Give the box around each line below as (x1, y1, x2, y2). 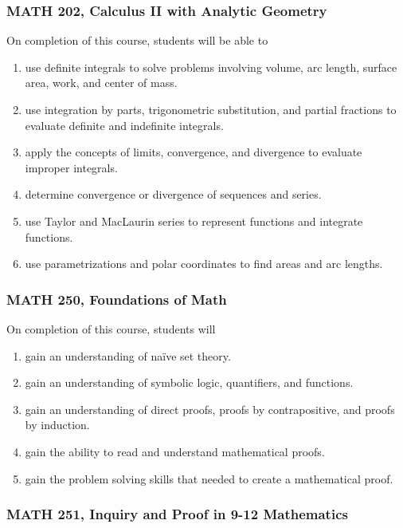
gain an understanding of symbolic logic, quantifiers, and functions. (25, 374, 354, 391)
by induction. (25, 416, 90, 433)
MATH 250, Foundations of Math (6, 289, 227, 309)
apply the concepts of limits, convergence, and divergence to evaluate (25, 144, 362, 160)
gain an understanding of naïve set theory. (25, 347, 231, 364)
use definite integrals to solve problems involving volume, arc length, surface (25, 58, 397, 75)
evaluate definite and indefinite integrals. (25, 116, 224, 133)
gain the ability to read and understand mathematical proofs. (25, 443, 325, 459)
